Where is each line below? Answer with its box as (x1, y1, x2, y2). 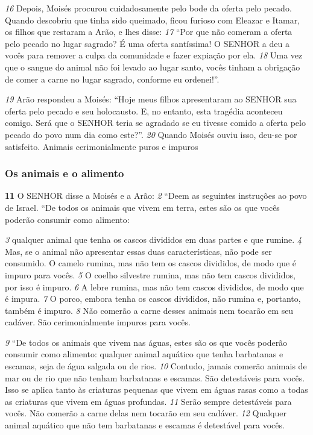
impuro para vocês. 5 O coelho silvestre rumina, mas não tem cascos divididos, (5, 268, 296, 281)
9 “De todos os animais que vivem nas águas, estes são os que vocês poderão (5, 336, 288, 348)
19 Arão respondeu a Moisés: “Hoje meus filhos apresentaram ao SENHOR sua (5, 93, 297, 105)
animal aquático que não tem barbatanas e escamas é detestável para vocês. (5, 419, 285, 431)
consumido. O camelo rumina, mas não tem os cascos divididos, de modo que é (5, 257, 297, 269)
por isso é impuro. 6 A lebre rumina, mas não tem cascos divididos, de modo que (5, 280, 304, 293)
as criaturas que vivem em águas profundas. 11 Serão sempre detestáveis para (5, 395, 292, 407)
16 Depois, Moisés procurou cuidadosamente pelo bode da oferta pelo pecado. (5, 2, 292, 14)
